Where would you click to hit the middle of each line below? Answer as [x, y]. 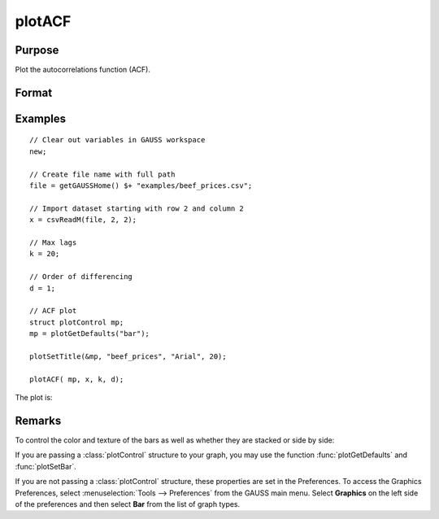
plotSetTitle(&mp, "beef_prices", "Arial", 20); [128, 356]
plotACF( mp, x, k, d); [77, 379]
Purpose [37, 50]
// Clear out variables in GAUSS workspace [117, 140]
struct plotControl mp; [77, 322]
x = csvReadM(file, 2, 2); [83, 220]
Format [34, 92]
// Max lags [53, 243]
